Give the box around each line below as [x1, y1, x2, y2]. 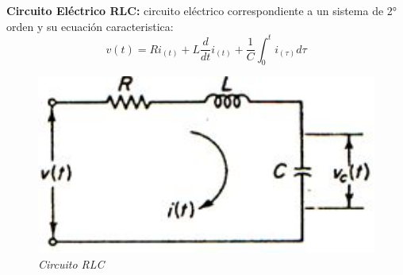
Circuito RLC [38, 255, 105, 272]
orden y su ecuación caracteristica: [6, 17, 174, 34]
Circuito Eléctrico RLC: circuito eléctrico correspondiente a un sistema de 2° [6, 2, 397, 18]
